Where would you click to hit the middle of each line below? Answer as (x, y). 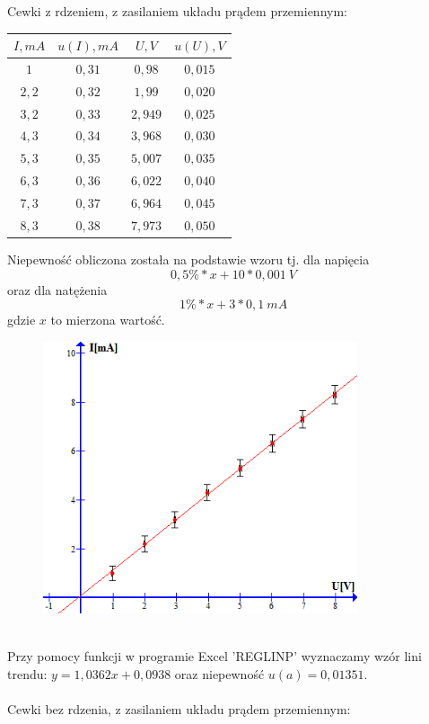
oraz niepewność (219, 673)
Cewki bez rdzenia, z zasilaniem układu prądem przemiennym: (179, 709)
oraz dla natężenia (57, 289)
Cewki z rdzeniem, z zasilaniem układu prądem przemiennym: (177, 11)
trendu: (27, 673)
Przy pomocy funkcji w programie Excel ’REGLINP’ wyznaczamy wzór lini (214, 656)
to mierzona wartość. (108, 320)
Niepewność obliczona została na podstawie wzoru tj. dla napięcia (188, 259)
